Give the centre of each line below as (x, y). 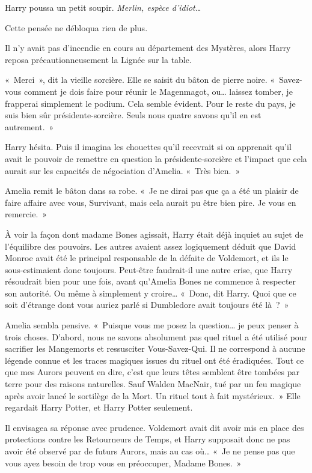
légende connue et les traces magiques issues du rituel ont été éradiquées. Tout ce (154, 360)
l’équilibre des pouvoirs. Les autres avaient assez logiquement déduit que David (151, 246)
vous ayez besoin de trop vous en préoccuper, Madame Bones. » (123, 462)
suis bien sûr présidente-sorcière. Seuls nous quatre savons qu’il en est (133, 115)
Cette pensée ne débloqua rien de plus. (76, 27)
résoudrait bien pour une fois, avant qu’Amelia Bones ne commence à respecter (151, 281)
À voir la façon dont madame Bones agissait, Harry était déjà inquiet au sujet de (154, 234)
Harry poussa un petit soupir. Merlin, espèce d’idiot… (103, 7)
